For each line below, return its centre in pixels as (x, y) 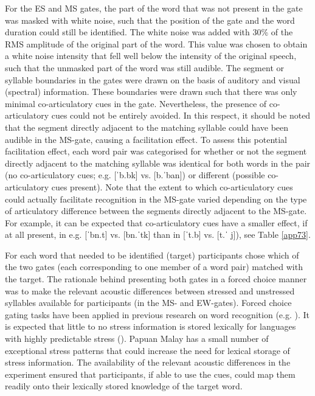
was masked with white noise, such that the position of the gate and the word (150, 20)
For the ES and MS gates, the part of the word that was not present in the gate (154, 8)
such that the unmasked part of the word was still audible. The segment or (144, 67)
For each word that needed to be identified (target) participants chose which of (152, 255)
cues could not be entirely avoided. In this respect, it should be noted (181, 115)
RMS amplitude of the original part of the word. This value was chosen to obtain (156, 43)
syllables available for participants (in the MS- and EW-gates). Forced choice (148, 303)
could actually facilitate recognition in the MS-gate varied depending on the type (156, 199)
